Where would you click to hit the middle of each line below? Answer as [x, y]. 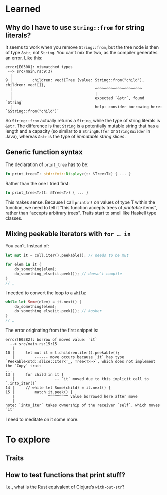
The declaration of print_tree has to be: [47, 164]
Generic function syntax [44, 152]
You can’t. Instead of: [27, 246]
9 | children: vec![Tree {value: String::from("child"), [75, 80]
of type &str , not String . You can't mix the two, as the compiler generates [81, 53]
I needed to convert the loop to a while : [46, 293]
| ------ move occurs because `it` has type [68, 357]
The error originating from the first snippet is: [52, 330]
